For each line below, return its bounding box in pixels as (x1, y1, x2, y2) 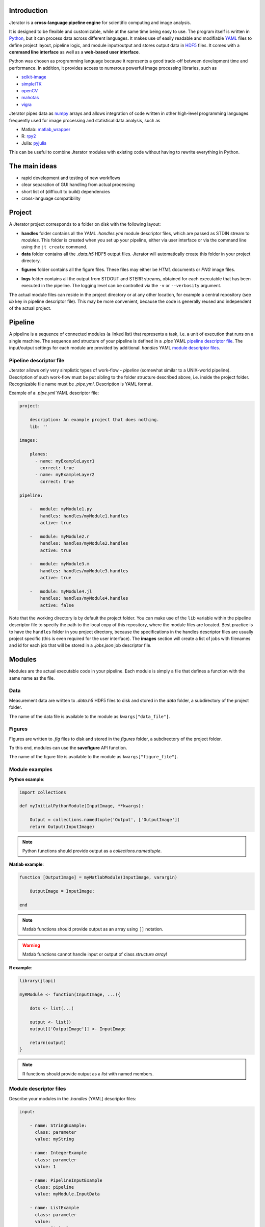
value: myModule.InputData (35, 1191, 100, 1197)
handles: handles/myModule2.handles (40, 540, 129, 546)
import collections (19, 789, 66, 795)
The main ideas (9, 162, 57, 170)
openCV (21, 88, 38, 94)
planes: (29, 452, 49, 457)
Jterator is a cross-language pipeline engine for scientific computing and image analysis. (9, 20, 191, 26)
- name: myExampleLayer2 (35, 472, 95, 478)
